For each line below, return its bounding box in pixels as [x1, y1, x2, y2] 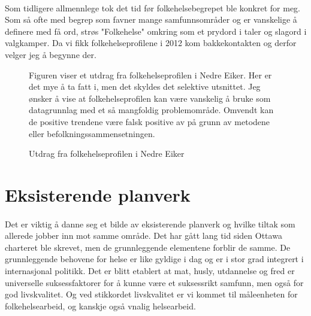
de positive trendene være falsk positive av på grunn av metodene [29, 115, 270, 127]
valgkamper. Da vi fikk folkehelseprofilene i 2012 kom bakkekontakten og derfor [5, 37, 297, 49]
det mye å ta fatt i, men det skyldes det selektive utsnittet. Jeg [29, 80, 261, 93]
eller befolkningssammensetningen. [29, 127, 155, 139]
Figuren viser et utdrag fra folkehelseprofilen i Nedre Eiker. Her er [29, 68, 272, 81]
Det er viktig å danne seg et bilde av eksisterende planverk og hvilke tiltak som [5, 217, 295, 230]
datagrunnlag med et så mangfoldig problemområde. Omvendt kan [29, 104, 274, 116]
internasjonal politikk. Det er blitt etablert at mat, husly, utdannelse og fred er [5, 265, 295, 277]
